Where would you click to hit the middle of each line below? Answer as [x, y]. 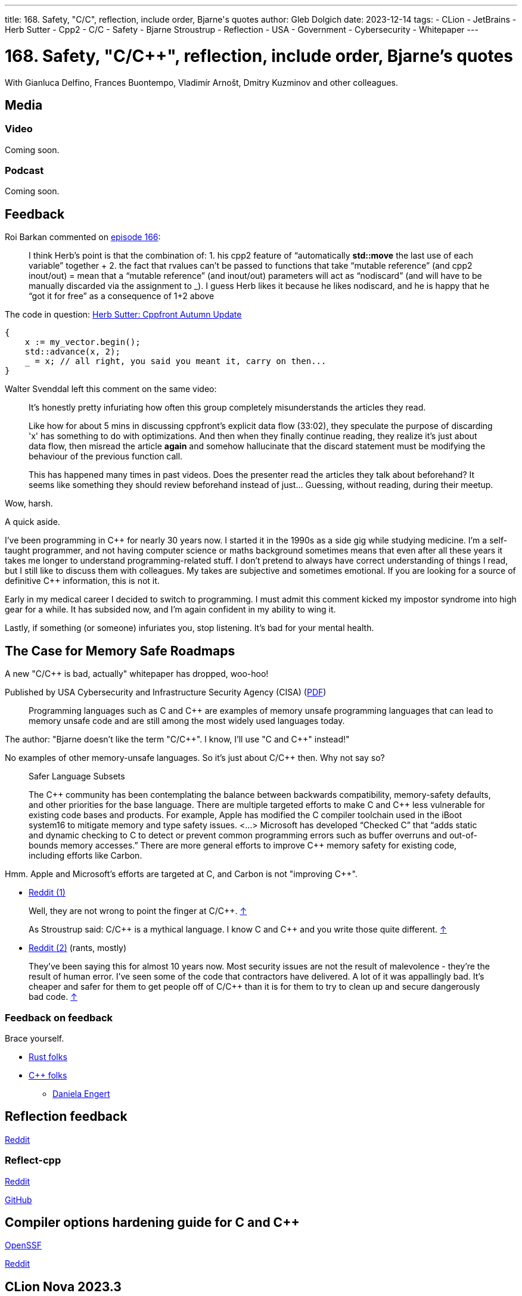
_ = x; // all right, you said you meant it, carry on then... [175, 361]
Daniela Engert [81, 1093]
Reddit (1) [47, 893]
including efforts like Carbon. [86, 856]
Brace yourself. [35, 1038]
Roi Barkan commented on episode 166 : [83, 237]
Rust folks [48, 1056]
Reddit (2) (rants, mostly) [78, 948]
